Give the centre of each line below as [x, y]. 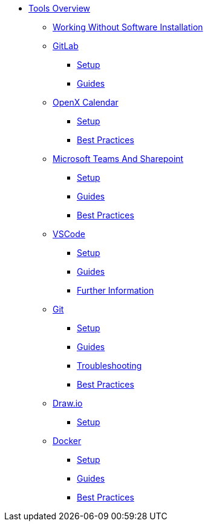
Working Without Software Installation [128, 27]
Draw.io [68, 403]
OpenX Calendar [86, 102]
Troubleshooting [109, 366]
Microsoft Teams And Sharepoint [118, 159]
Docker [67, 441]
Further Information [115, 290]
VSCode [69, 234]
